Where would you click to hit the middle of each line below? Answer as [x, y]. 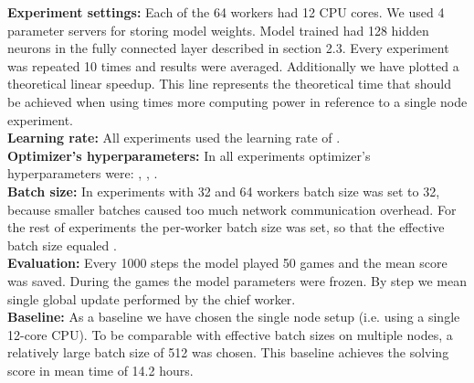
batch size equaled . [62, 245]
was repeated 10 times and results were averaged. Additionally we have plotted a [233, 65]
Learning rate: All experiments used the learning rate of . [174, 138]
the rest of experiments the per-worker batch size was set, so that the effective [226, 227]
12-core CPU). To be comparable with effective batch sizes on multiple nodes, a [230, 334]
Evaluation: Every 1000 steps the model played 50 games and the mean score [227, 263]
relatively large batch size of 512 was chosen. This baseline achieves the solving [228, 352]
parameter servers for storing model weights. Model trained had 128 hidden [218, 30]
